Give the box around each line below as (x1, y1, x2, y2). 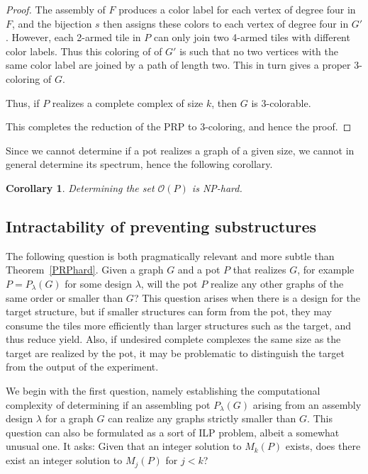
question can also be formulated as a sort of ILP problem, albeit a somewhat (6, 424, 340, 439)
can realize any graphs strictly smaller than (108, 411, 296, 426)
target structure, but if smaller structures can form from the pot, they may (6, 304, 332, 319)
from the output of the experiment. (6, 359, 159, 374)
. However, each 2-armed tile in (6, 30, 141, 45)
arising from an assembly (252, 397, 362, 412)
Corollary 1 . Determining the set (6, 180, 155, 195)
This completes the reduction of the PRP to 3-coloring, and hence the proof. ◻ (6, 119, 352, 134)
